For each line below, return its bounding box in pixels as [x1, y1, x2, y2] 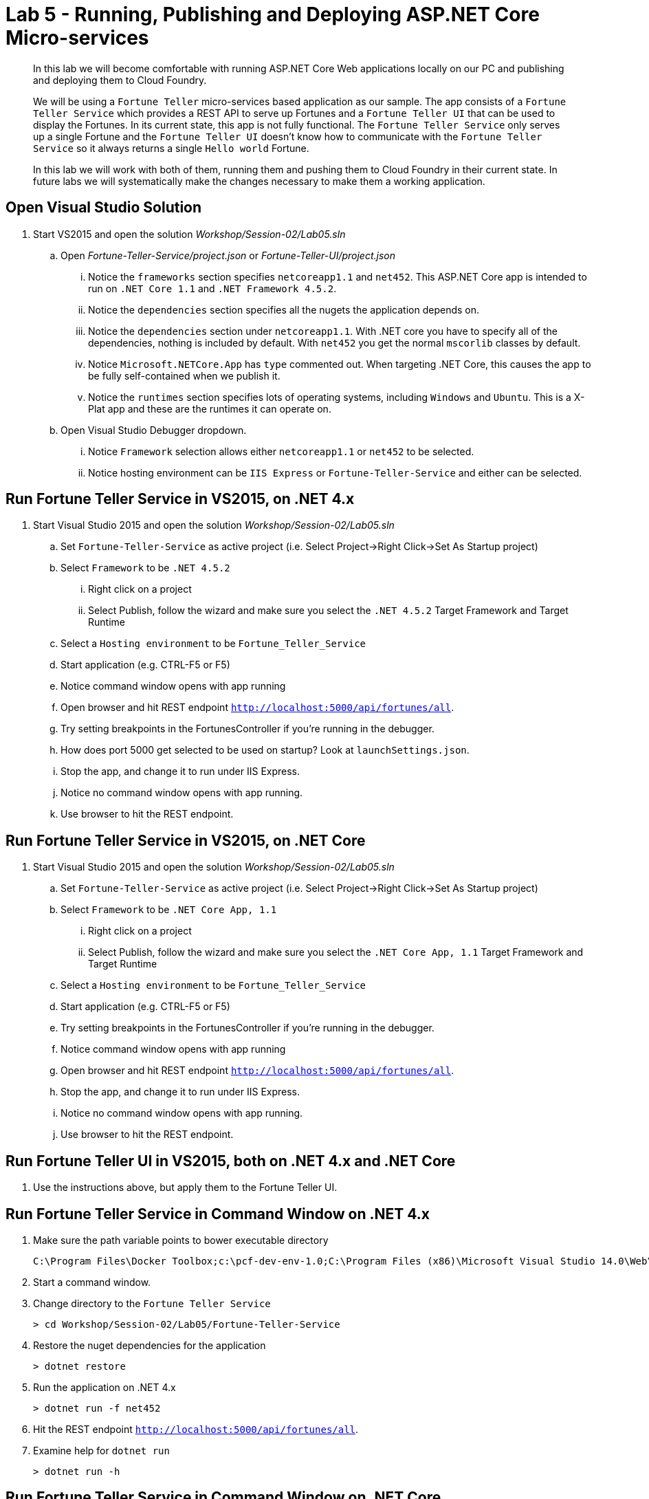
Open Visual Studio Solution [5, 199, 202, 217]
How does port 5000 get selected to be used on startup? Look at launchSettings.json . [60, 744, 470, 756]
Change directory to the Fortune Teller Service [33, 1297, 271, 1309]
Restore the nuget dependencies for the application [33, 1339, 266, 1351]
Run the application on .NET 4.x [33, 1381, 176, 1393]
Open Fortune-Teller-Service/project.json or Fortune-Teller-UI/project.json [60, 249, 395, 261]
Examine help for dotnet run [33, 1444, 170, 1456]
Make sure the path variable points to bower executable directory [33, 1234, 329, 1246]
